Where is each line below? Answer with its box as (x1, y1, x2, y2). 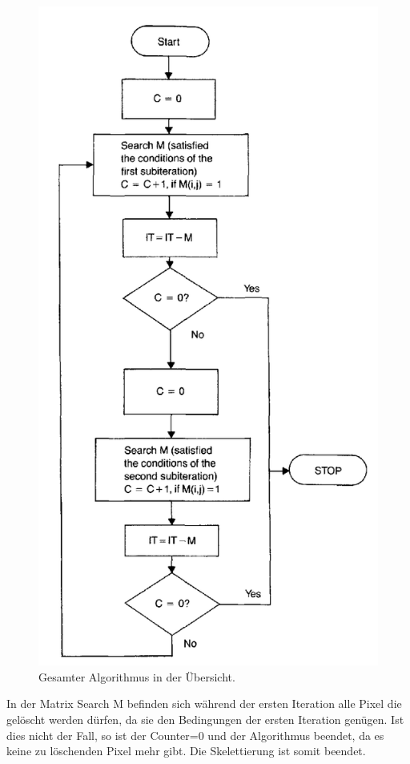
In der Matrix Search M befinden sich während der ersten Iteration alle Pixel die (6, 695, 402, 712)
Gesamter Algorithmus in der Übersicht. (38, 668, 235, 685)
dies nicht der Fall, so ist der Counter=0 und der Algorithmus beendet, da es (6, 726, 384, 743)
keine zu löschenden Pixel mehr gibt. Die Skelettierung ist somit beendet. (6, 742, 366, 759)
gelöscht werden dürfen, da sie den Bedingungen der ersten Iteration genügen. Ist (6, 711, 404, 728)
